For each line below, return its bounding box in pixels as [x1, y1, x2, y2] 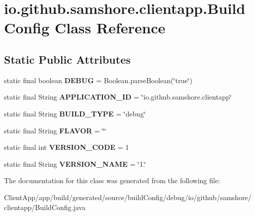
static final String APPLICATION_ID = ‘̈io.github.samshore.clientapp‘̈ [4, 92, 232, 102]
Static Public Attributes [4, 51, 131, 67]
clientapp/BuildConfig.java [4, 202, 85, 212]
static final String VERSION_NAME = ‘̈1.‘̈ [4, 158, 146, 169]
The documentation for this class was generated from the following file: [4, 175, 220, 186]
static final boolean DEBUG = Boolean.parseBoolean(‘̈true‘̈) [4, 75, 192, 85]
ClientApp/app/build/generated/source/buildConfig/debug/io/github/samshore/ [4, 192, 252, 202]
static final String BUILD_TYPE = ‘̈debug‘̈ [4, 108, 146, 118]
